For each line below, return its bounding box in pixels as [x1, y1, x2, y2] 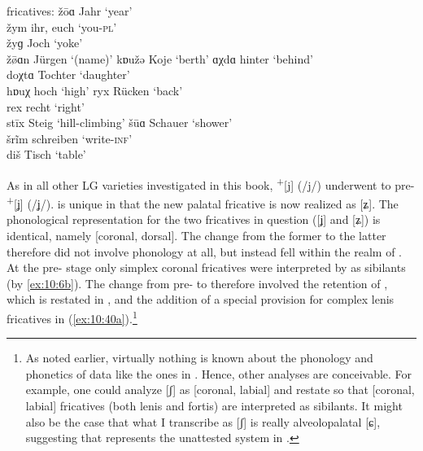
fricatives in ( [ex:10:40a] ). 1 [7, 308, 137, 326]
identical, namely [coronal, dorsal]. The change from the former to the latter [7, 227, 386, 244]
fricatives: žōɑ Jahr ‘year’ [7, 2, 133, 19]
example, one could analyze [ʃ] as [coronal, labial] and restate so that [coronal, [25, 381, 415, 398]
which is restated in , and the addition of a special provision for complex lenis [7, 291, 395, 308]
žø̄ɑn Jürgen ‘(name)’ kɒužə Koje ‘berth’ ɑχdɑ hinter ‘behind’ [7, 50, 313, 67]
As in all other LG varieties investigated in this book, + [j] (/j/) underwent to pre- [7, 173, 415, 193]
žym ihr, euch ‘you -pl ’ [7, 18, 117, 35]
